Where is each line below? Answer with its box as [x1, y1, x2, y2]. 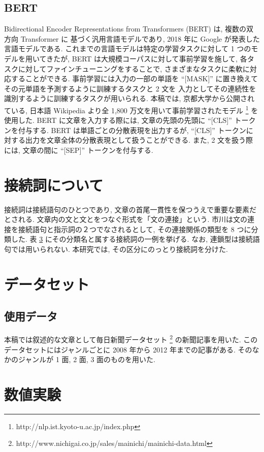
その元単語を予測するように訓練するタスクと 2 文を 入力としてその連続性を [4, 83, 256, 93]
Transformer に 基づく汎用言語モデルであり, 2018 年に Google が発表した [20, 33, 260, 44]
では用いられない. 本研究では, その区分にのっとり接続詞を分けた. [11, 244, 228, 254]
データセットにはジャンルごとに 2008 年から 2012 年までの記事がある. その [4, 344, 252, 354]
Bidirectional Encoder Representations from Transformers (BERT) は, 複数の [4, 23, 246, 34]
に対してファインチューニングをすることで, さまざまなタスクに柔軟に [18, 63, 250, 74]
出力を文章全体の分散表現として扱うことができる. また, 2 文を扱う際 [25, 135, 253, 145]
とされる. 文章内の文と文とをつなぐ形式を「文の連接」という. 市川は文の [4, 214, 248, 224]
